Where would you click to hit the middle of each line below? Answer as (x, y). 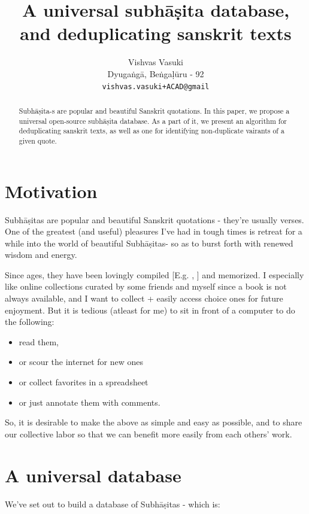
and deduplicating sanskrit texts (156, 33)
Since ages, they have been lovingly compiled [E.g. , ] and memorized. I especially (154, 274)
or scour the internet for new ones (81, 362)
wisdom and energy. (41, 255)
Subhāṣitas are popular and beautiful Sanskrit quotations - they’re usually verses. (154, 219)
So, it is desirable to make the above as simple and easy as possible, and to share (154, 422)
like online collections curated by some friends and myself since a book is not (146, 286)
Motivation (51, 191)
